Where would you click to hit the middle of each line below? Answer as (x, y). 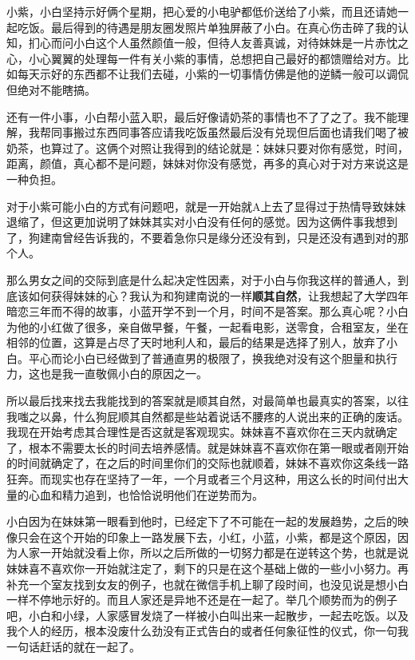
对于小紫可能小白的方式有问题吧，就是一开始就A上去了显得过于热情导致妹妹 (206, 206)
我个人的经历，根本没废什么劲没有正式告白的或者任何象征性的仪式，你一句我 (207, 631)
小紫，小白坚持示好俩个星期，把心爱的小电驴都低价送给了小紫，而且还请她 (202, 11)
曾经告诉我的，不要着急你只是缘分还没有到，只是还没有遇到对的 (229, 237)
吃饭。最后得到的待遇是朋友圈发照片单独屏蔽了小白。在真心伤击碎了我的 (207, 27)
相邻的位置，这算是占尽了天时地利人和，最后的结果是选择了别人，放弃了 (196, 342)
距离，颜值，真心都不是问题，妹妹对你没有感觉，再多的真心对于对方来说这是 (207, 163)
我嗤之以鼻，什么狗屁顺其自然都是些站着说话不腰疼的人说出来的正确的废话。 (207, 416)
